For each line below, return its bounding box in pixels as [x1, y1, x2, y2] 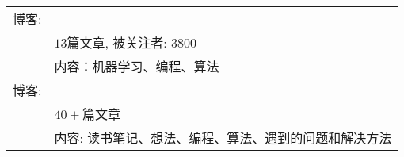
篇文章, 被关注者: [67, 33, 167, 52]
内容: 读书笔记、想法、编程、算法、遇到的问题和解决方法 [54, 128, 392, 147]
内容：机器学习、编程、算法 [54, 57, 219, 75]
